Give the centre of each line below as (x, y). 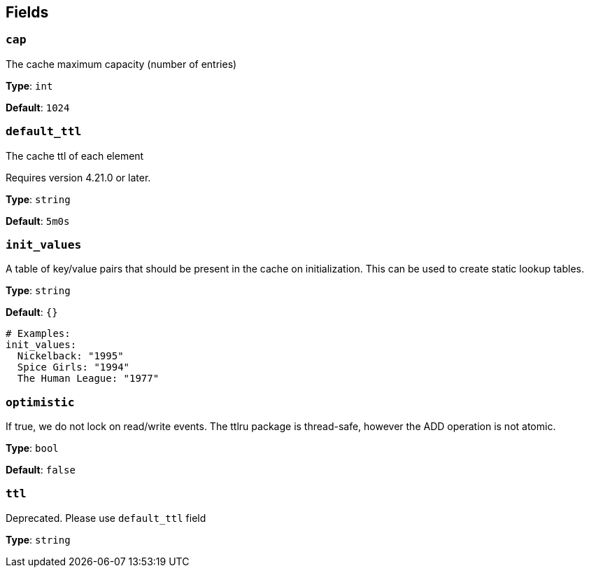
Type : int (29, 85)
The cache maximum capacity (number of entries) (121, 64)
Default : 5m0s (38, 221)
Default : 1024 (38, 107)
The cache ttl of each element (75, 156)
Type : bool (32, 448)
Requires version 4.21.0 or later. (78, 177)
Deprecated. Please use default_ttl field (106, 518)
